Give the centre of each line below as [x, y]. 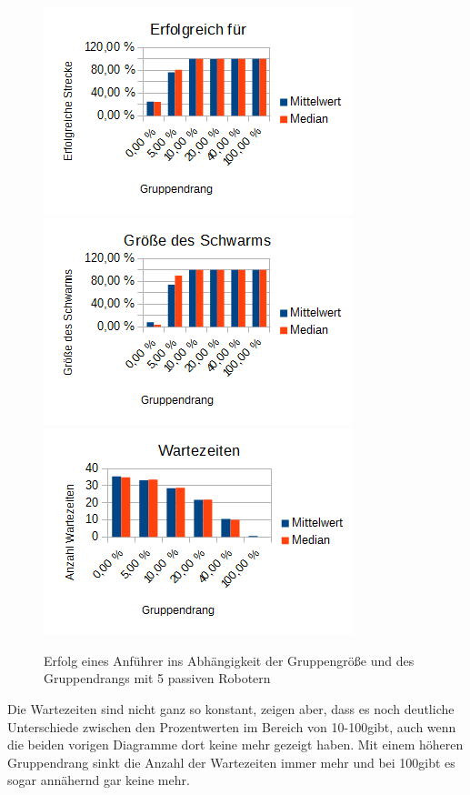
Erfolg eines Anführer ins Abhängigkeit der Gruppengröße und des [229, 660]
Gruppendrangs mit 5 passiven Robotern [157, 678]
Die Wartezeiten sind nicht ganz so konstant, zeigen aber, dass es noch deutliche [231, 708]
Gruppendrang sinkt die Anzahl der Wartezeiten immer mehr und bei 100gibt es [231, 762]
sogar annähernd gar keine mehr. [99, 780]
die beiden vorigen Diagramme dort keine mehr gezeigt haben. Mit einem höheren [235, 745]
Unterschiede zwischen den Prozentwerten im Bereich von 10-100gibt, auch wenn [232, 726]
